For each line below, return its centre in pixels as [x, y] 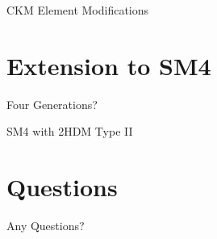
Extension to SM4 [109, 65]
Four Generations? [52, 104]
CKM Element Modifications [78, 10]
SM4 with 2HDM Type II [70, 131]
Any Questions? [46, 226]
